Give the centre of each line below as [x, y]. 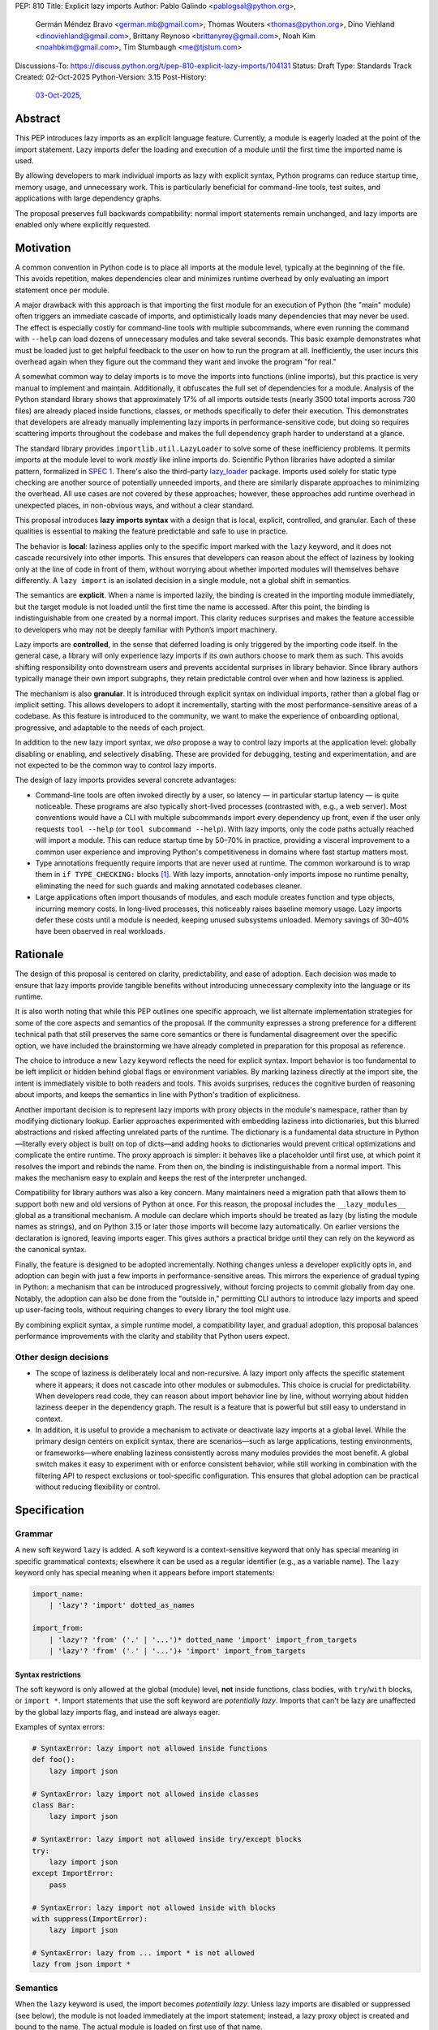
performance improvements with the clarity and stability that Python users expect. [152, 1336]
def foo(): [54, 1760]
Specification [49, 1510]
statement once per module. [62, 290]
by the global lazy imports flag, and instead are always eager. [118, 1712]
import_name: [58, 1594]
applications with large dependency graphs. [88, 198]
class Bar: [54, 1805]
